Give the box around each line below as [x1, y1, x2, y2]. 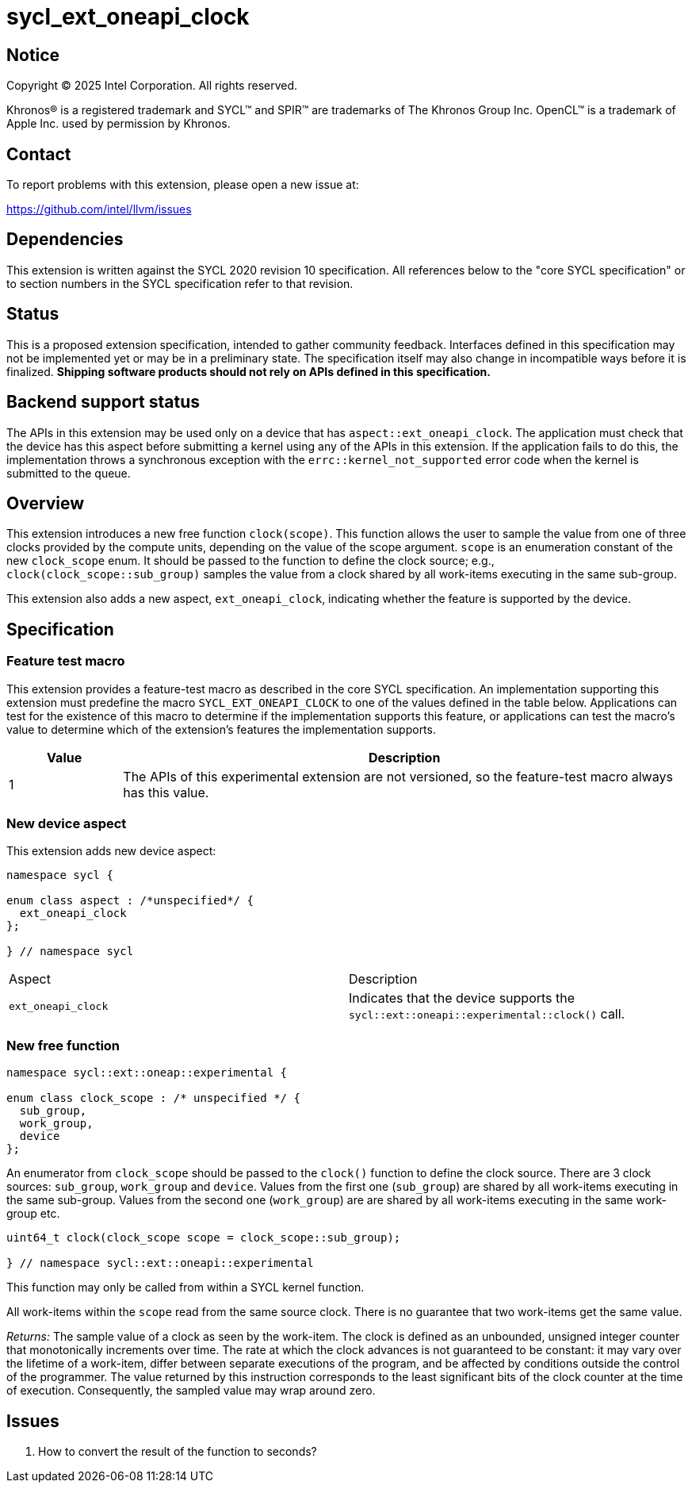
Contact [6, 144, 71, 164]
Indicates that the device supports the [349, 990, 575, 1007]
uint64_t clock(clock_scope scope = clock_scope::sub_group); [6, 1231, 401, 1245]
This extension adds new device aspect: [6, 844, 216, 858]
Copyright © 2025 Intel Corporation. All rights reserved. [6, 79, 298, 93]
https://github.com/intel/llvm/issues [6, 202, 192, 217]
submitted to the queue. [6, 466, 131, 480]
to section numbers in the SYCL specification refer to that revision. [6, 276, 354, 290]
